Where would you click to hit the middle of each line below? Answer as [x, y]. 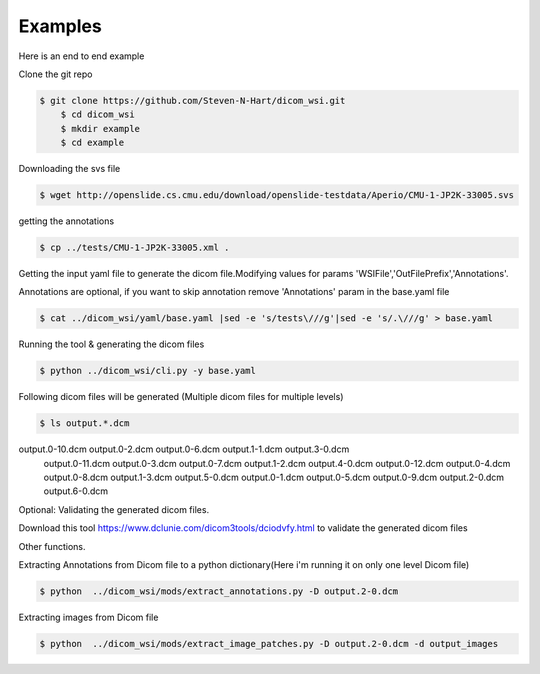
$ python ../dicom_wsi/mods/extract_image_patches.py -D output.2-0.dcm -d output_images [269, 643]
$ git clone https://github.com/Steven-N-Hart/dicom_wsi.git [192, 100]
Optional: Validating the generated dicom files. [114, 509]
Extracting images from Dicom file [88, 617]
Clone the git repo [56, 74]
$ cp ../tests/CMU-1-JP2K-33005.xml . [134, 248]
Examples [60, 26]
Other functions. [52, 546]
